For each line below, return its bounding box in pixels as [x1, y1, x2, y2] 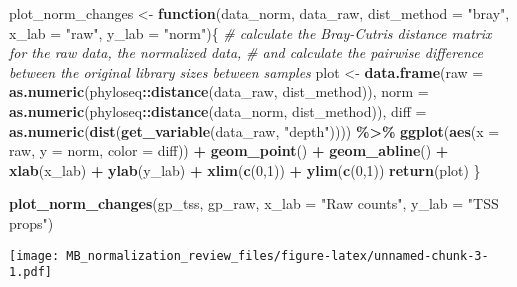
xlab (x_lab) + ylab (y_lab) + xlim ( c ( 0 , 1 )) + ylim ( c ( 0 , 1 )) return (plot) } [9, 159, 481, 180]
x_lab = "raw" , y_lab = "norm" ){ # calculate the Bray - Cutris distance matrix [9, 22, 492, 43]
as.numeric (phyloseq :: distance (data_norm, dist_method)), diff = [9, 100, 427, 121]
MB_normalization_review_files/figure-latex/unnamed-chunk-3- [66, 248, 489, 263]
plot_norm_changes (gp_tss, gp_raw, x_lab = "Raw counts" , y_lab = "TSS [9, 193, 499, 214]
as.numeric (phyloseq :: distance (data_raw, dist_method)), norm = [9, 81, 429, 102]
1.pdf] [9, 265, 52, 280]
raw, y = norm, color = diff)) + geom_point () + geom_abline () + [9, 140, 449, 161]
